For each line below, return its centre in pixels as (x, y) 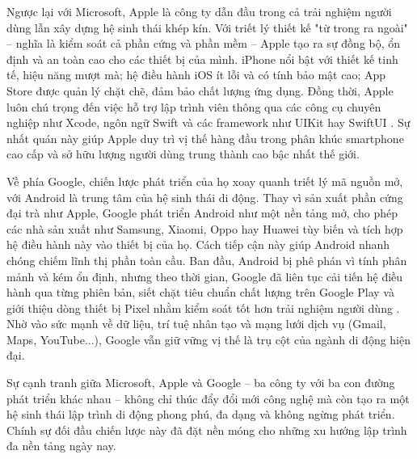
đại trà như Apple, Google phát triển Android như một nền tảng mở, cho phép (202, 213)
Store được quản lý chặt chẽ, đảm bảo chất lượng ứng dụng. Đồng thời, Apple (200, 90)
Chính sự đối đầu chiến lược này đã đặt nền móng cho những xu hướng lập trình (207, 430)
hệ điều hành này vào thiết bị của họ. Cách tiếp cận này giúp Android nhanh (198, 244)
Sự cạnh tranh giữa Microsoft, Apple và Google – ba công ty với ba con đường (201, 383)
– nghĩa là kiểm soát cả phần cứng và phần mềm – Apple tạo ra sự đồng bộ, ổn (204, 43)
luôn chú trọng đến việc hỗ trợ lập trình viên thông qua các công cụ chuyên (194, 106)
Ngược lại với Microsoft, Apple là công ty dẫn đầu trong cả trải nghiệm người (199, 11)
